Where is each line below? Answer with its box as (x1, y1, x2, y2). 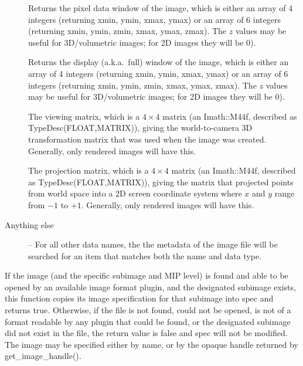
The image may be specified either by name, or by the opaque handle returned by (5, 338, 298, 350)
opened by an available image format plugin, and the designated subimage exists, (5, 280, 296, 293)
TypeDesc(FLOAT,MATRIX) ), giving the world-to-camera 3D (28, 121, 253, 134)
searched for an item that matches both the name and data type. (28, 249, 262, 262)
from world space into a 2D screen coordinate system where (28, 187, 242, 199)
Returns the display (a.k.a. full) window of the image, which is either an (28, 56, 289, 68)
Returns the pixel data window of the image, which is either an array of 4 (28, 2, 293, 13)
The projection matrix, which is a (28, 164, 149, 177)
